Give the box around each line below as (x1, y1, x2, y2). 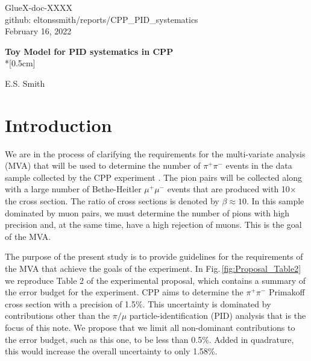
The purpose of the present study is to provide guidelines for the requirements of (5, 250, 303, 263)
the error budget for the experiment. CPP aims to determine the (5, 286, 243, 298)
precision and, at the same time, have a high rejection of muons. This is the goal (5, 218, 302, 231)
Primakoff (268, 286, 305, 298)
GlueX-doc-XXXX (5, 1, 73, 13)
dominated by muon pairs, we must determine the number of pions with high (5, 206, 290, 219)
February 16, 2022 (5, 25, 72, 37)
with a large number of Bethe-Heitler (5, 183, 142, 195)
